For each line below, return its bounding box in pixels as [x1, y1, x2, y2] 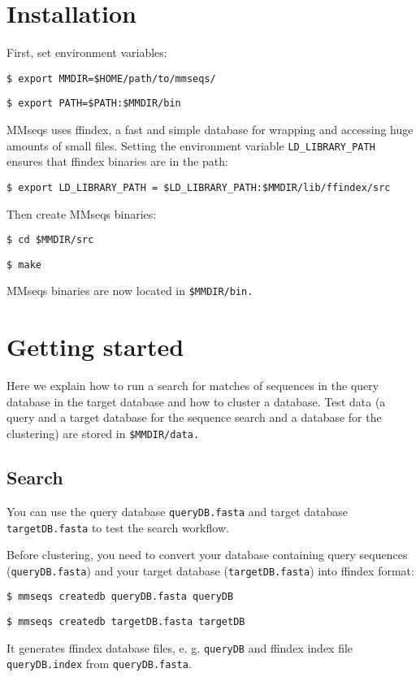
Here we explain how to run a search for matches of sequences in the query [6, 377, 379, 394]
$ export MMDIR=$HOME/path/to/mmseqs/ [6, 72, 216, 85]
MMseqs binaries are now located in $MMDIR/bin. [6, 282, 253, 299]
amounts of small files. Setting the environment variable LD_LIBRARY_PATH [6, 137, 375, 154]
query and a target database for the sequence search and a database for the [6, 409, 382, 426]
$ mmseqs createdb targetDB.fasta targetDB [6, 616, 245, 628]
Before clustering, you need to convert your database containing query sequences [6, 546, 408, 563]
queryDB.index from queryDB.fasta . [6, 655, 192, 672]
